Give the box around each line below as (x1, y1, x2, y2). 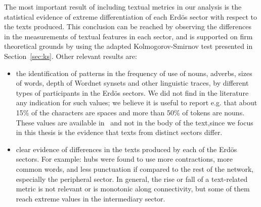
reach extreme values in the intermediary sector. (16, 193, 165, 203)
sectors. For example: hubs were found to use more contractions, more (16, 154, 233, 164)
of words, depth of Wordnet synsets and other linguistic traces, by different (16, 78, 249, 88)
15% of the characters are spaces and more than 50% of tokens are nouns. (16, 107, 245, 117)
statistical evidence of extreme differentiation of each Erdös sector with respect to (4, 11, 257, 22)
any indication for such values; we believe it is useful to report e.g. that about (16, 97, 257, 108)
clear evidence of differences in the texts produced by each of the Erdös (16, 144, 237, 154)
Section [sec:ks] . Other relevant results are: (4, 50, 137, 61)
